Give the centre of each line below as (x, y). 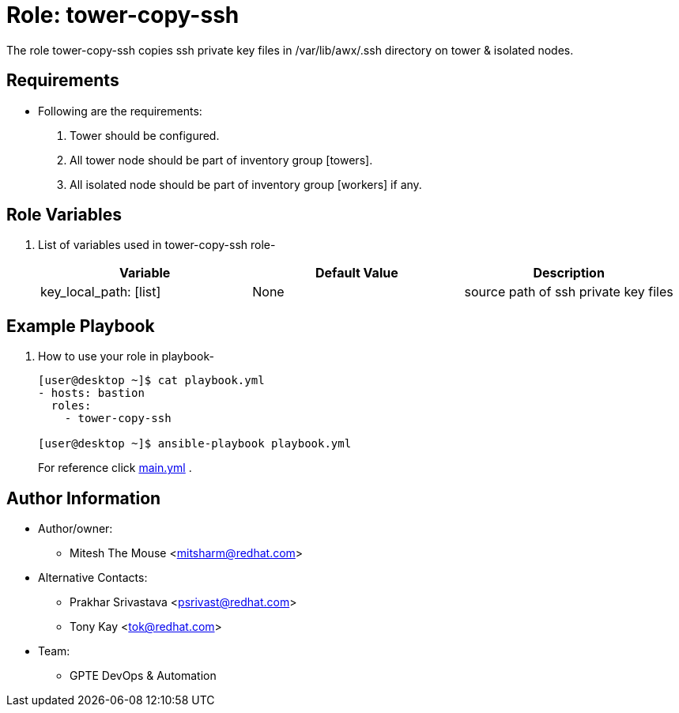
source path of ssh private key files (569, 292)
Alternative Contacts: (93, 578)
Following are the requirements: (120, 111)
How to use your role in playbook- (126, 356)
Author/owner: (75, 529)
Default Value (357, 273)
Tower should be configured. (145, 135)
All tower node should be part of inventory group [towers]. (221, 160)
